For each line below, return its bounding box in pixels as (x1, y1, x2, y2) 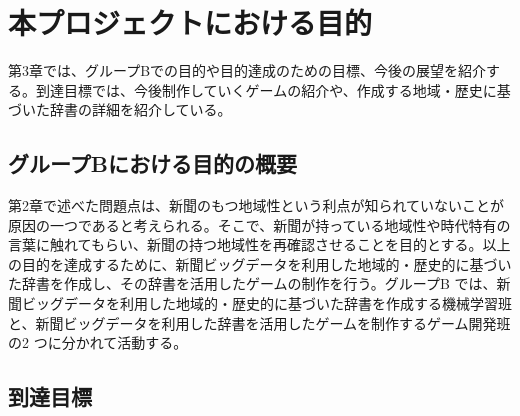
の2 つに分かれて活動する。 (8, 332, 188, 353)
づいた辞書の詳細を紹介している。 (8, 99, 232, 120)
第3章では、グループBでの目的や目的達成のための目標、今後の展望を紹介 (8, 60, 487, 81)
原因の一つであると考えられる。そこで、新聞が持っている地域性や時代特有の (8, 214, 511, 235)
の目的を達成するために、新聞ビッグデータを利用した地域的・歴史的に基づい (8, 253, 512, 274)
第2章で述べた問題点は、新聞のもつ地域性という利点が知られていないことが (8, 195, 505, 216)
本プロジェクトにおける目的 (8, 2, 373, 43)
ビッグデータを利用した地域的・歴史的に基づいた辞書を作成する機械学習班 (21, 293, 512, 314)
